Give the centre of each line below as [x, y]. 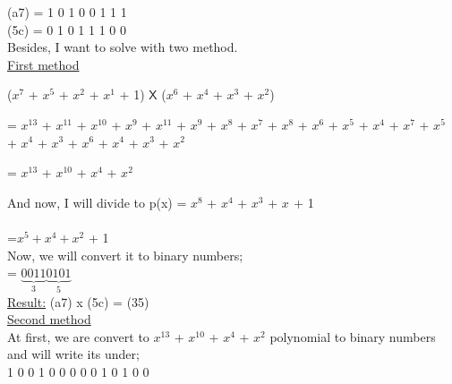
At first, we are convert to [78, 336]
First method [43, 64]
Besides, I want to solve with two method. [123, 47]
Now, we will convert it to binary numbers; [125, 255]
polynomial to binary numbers [353, 336]
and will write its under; [73, 354]
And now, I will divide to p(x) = [97, 202]
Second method [49, 319]
